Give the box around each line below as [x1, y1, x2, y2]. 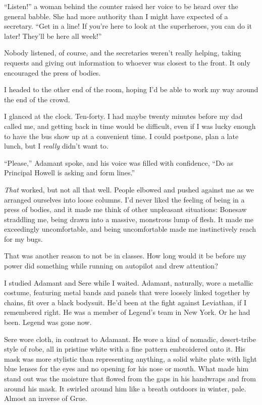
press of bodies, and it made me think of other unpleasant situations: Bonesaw [4, 204, 247, 215]
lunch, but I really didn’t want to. [4, 141, 109, 151]
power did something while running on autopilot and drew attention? [4, 260, 218, 271]
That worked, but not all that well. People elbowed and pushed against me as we [4, 184, 254, 194]
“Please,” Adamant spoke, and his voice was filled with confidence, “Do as [4, 157, 233, 168]
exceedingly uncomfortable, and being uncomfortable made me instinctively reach [4, 224, 256, 234]
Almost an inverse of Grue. [4, 393, 87, 403]
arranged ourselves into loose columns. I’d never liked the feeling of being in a [4, 194, 245, 205]
